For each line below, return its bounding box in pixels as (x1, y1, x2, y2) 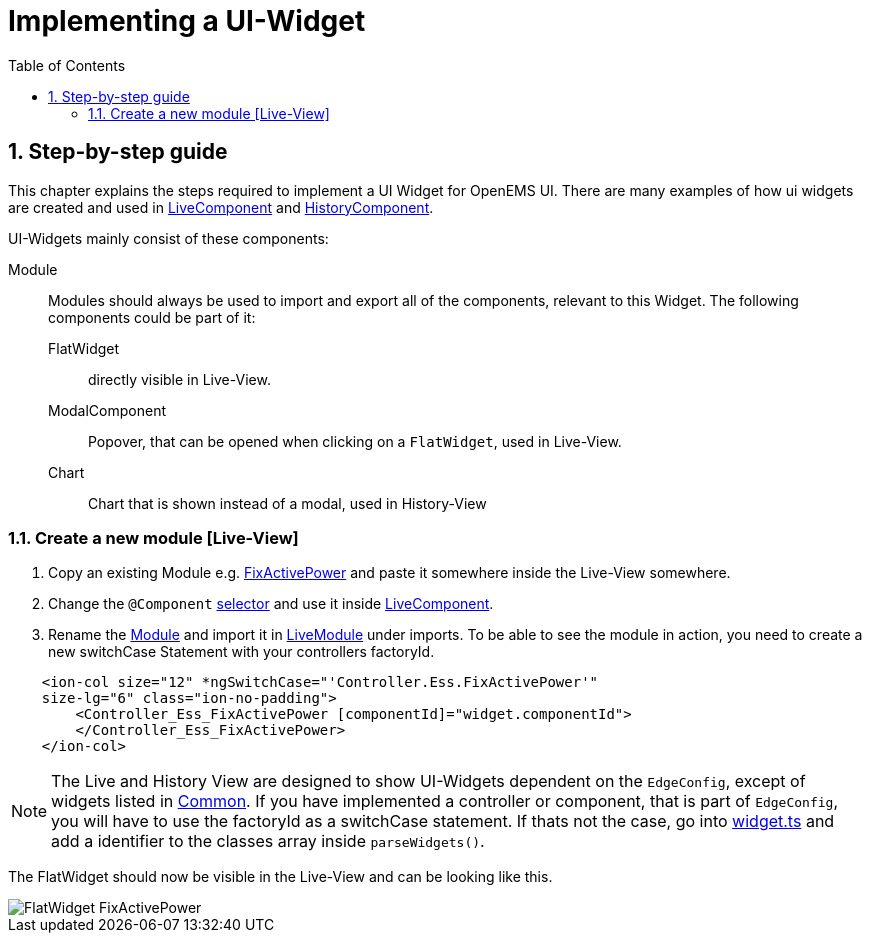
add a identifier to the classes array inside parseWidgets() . (51, 831, 485, 852)
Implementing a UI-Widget (8, 4, 366, 38)
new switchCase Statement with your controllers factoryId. (48, 643, 435, 661)
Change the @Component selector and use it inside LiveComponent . (48, 595, 494, 613)
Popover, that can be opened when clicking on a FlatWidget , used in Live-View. (88, 432, 622, 450)
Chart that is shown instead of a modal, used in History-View (88, 494, 487, 512)
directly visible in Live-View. (88, 370, 271, 388)
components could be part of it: (48, 308, 256, 326)
